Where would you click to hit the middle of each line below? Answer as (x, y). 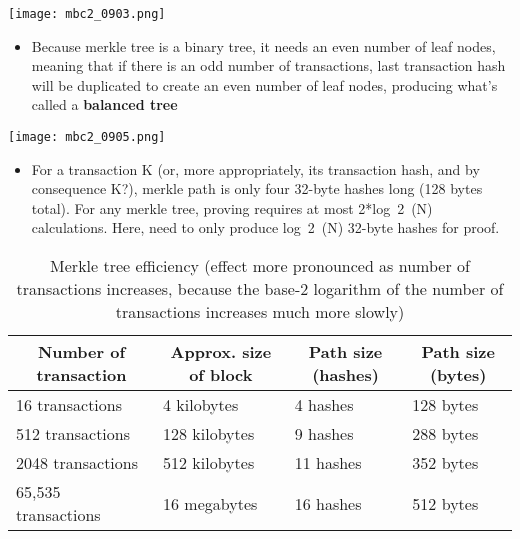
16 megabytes (210, 503)
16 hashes (328, 503)
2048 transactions (77, 463)
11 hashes (328, 463)
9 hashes (324, 434)
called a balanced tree (104, 104)
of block (221, 375)
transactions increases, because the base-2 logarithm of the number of (260, 289)
